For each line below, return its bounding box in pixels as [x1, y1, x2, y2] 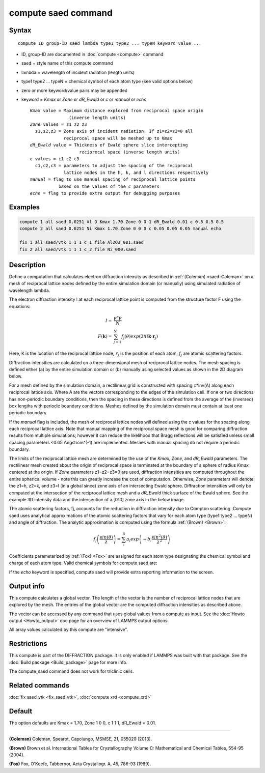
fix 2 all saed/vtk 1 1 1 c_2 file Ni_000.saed [19, 246, 136, 252]
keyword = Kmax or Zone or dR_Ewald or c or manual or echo [21, 96, 147, 102]
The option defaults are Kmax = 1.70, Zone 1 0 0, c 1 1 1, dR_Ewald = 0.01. [9, 720, 157, 726]
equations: [9, 303, 30, 309]
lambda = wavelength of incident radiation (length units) [21, 69, 135, 75]
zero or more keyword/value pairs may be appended [21, 87, 128, 93]
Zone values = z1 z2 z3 [30, 122, 87, 127]
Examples [9, 203, 40, 211]
